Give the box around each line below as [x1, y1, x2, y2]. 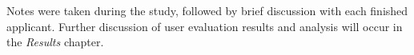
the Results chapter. [6, 33, 104, 50]
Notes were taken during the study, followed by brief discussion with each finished [6, 2, 408, 18]
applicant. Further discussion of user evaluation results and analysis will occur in [6, 18, 403, 34]
